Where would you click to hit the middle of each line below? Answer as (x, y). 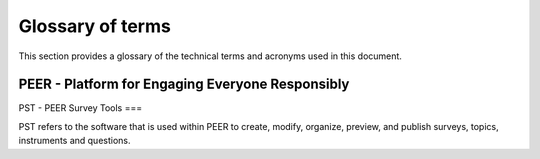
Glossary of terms (95, 26)
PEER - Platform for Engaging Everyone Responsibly (184, 84)
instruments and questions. (74, 141)
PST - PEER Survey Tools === (80, 108)
